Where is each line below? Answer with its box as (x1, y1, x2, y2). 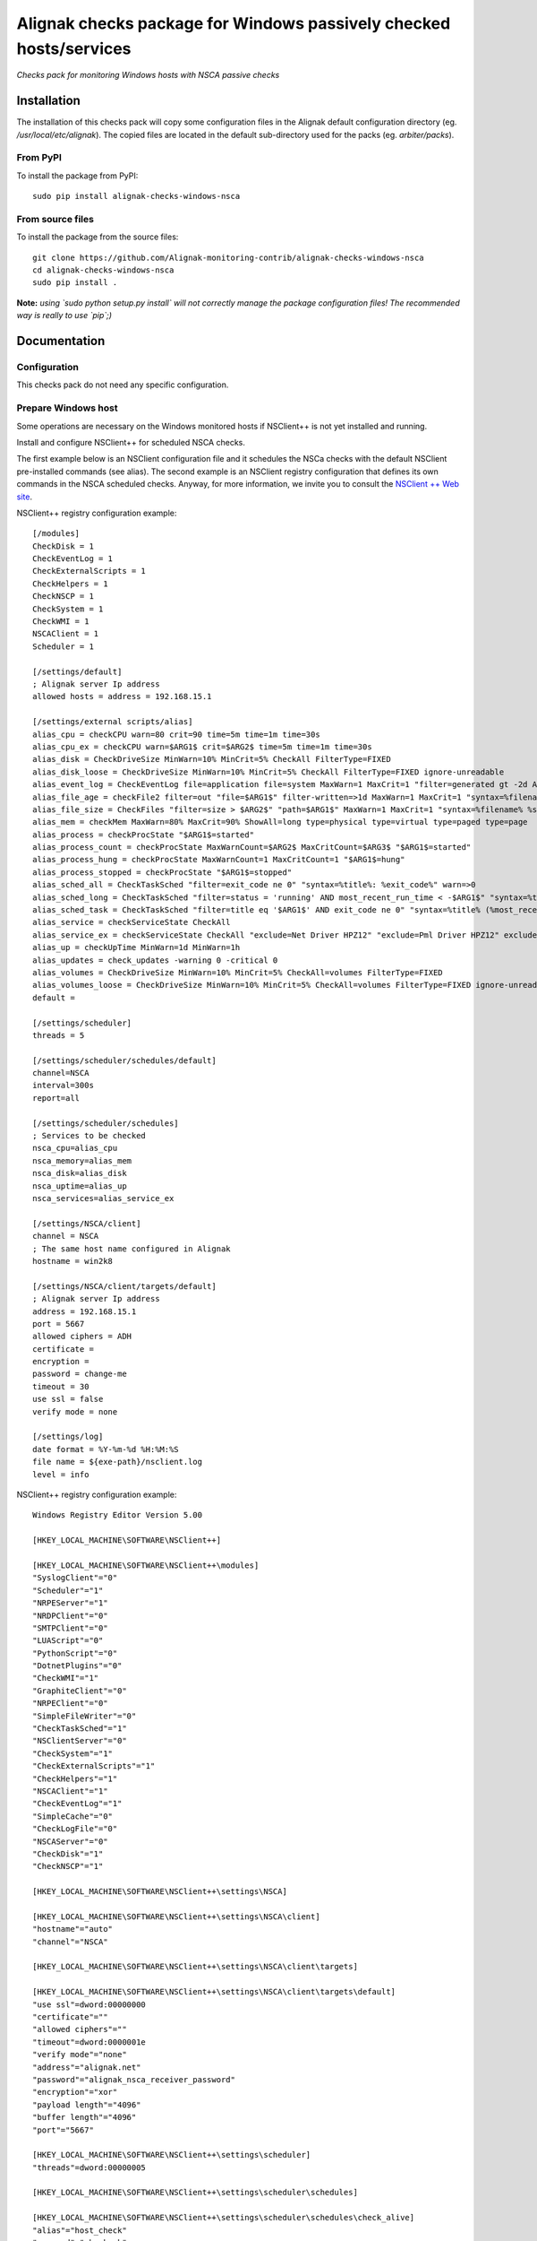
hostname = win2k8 (32, 1256, 114, 1266)
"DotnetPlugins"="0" (32, 1661, 123, 1671)
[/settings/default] (32, 666, 123, 677)
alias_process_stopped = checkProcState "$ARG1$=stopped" (32, 867, 293, 878)
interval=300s (32, 1080, 94, 1091)
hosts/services (16, 39, 132, 58)
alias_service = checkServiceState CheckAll (32, 917, 232, 928)
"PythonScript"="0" (32, 1648, 118, 1658)
